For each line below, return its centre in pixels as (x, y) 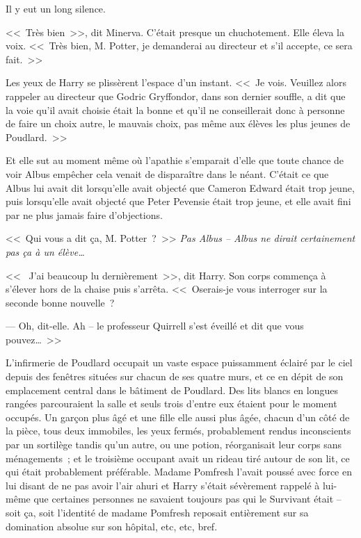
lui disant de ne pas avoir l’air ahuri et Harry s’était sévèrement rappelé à (163, 485)
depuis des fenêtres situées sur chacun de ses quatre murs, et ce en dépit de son (175, 376)
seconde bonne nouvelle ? (60, 302)
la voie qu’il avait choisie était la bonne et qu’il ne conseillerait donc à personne (175, 109)
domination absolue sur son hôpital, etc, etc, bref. (112, 526)
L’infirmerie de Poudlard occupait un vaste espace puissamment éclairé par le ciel (179, 362)
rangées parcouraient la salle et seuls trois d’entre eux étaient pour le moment (171, 404)
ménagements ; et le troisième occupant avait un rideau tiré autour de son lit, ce (178, 458)
